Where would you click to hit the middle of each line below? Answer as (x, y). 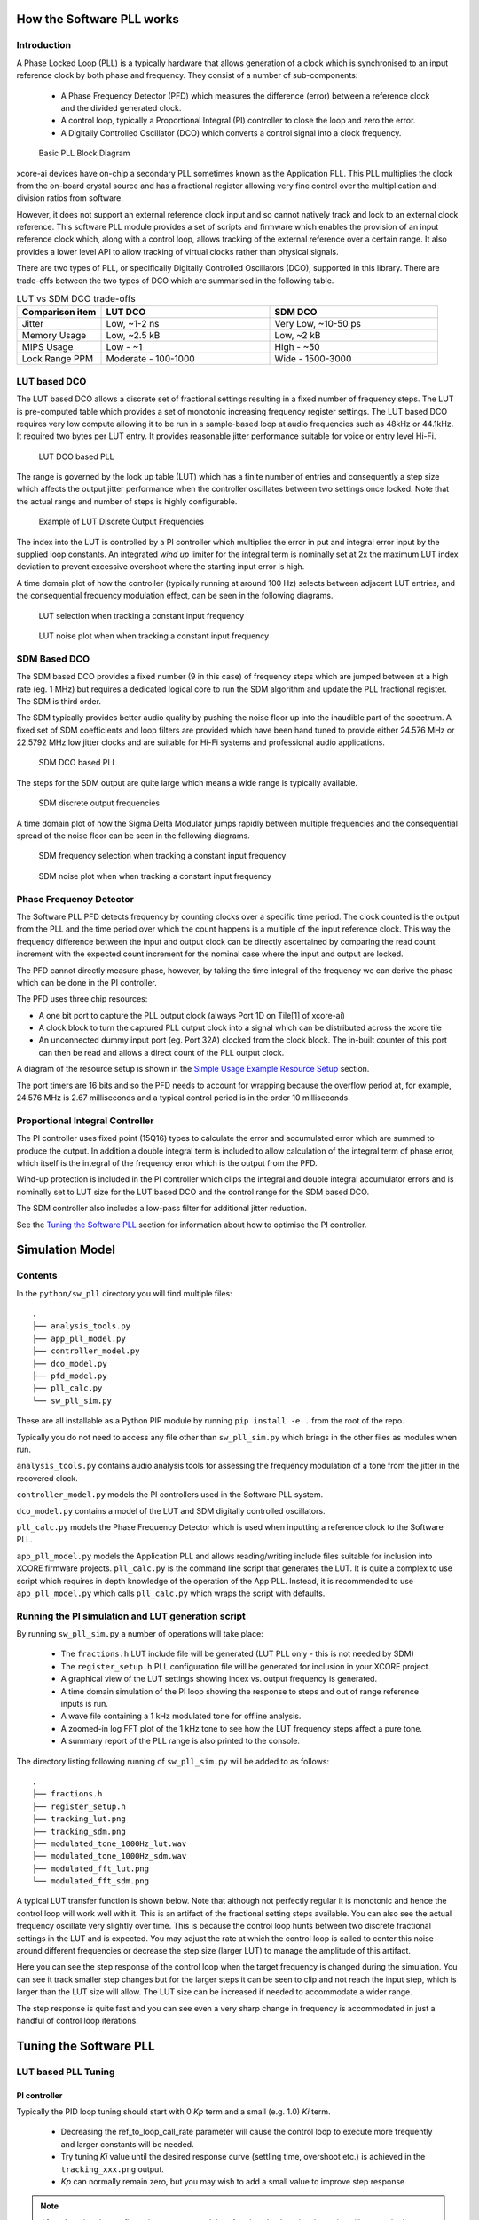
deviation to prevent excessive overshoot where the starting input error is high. (161, 567)
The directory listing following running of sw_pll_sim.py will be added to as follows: (173, 1761)
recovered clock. (47, 1478)
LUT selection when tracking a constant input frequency (141, 615)
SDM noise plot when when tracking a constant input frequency (155, 876)
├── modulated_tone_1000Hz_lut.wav (110, 1843)
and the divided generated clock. (121, 107)
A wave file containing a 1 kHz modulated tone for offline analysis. (181, 1716)
